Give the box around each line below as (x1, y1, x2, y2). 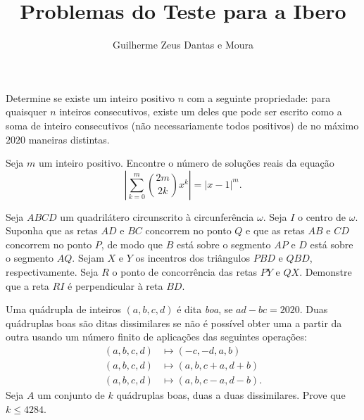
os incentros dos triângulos (135, 250, 251, 265)
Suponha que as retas (6, 223, 98, 238)
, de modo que (101, 236, 163, 251)
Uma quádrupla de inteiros (6, 302, 121, 317)
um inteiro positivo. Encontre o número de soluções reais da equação (38, 155, 334, 170)
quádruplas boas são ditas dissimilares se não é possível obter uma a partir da (6, 315, 342, 330)
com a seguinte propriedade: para (187, 90, 331, 105)
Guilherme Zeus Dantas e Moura (112, 37, 254, 52)
